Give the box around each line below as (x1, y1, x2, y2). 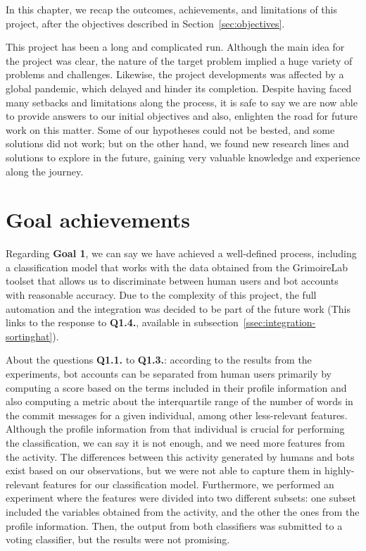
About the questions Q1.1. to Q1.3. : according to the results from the (6, 352, 312, 367)
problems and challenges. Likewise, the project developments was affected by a (6, 67, 344, 82)
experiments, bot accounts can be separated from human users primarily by (6, 366, 332, 380)
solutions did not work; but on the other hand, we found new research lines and (6, 136, 349, 151)
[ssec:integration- (243, 315, 316, 330)
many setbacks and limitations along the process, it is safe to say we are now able (6, 94, 358, 109)
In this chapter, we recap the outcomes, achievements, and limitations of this (6, 2, 337, 16)
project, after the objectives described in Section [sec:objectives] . (6, 16, 285, 30)
